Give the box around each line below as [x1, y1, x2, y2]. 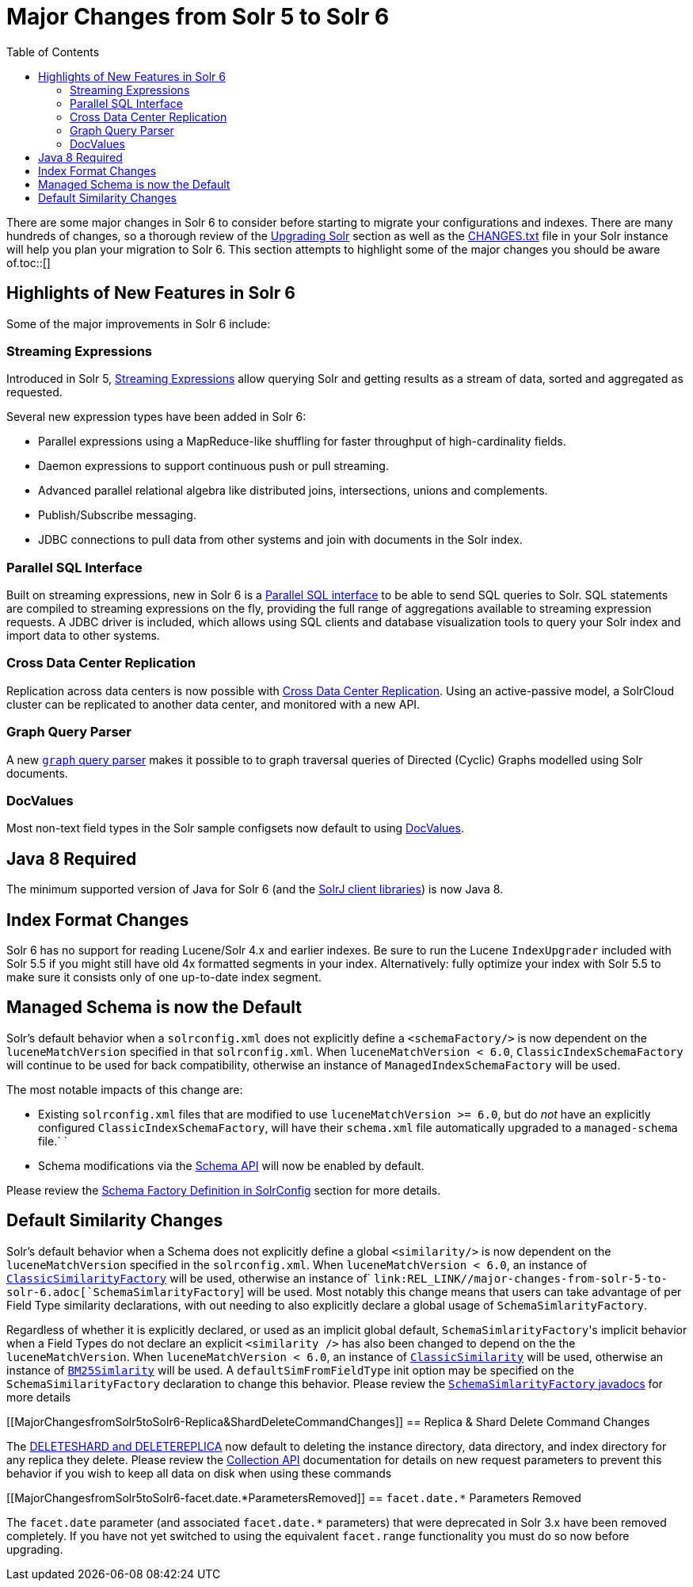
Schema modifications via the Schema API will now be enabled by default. [38, 1158, 425, 1172]
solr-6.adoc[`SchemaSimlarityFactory [6, 1285, 241, 1298]
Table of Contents [6, 44, 100, 59]
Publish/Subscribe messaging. [38, 508, 196, 522]
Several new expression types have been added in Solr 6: [6, 410, 307, 424]
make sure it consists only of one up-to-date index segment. [6, 970, 322, 985]
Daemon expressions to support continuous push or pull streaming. [38, 459, 389, 473]
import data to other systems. [6, 629, 160, 643]
